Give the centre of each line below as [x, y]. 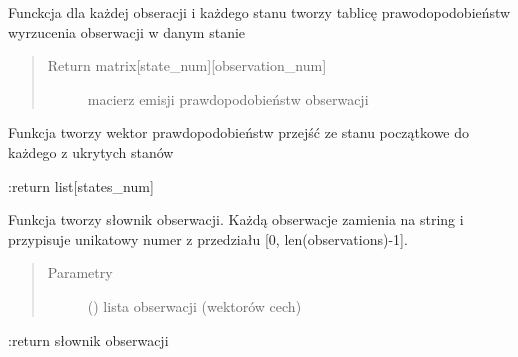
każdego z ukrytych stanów [91, 151]
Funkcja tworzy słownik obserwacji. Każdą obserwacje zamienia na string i [236, 219]
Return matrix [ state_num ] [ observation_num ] [187, 65]
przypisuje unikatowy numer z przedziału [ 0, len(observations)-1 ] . [208, 238]
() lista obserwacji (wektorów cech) [194, 305]
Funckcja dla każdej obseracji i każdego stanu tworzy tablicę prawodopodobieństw [259, 12]
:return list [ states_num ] [81, 185]
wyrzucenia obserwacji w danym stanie [127, 31]
